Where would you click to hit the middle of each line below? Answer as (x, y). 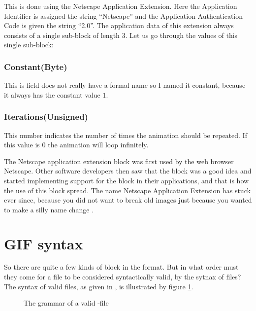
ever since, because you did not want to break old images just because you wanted (128, 200)
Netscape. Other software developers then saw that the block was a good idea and (128, 171)
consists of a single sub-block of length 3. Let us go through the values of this (121, 35)
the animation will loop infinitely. (98, 145)
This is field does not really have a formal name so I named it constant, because (125, 85)
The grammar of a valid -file (66, 303)
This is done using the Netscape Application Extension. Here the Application (121, 6)
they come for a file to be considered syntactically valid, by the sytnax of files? (123, 277)
